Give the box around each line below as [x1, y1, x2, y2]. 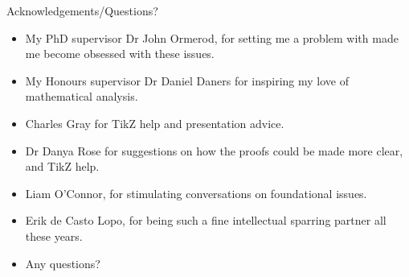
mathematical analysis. [25, 88, 138, 105]
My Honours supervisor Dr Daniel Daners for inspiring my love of [25, 72, 350, 89]
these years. [25, 227, 83, 244]
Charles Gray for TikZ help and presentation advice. [25, 114, 284, 131]
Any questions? [25, 254, 100, 271]
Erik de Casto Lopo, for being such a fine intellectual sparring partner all [25, 212, 387, 229]
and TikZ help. [25, 158, 100, 175]
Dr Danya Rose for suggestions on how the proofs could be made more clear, [25, 142, 403, 159]
